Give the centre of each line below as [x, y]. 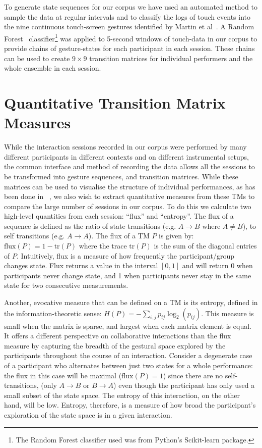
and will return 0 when [217, 265]
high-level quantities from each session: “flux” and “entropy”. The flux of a [119, 216]
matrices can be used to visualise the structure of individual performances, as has [130, 186]
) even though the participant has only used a [184, 385]
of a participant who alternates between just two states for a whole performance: [128, 365]
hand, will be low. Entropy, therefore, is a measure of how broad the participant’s [130, 405]
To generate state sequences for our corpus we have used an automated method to [131, 7]
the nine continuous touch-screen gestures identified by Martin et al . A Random [129, 27]
